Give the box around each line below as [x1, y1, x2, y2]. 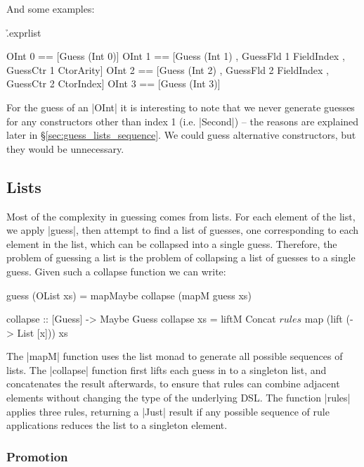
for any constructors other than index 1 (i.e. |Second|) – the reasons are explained [6, 113, 359, 128]
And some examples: [6, 1, 95, 15]
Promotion [6, 447, 68, 465]
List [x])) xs [17, 325, 68, 340]
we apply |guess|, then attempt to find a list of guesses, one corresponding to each [6, 223, 359, 237]
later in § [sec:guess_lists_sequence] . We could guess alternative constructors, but [6, 127, 356, 142]
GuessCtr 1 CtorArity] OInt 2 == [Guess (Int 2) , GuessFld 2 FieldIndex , [6, 62, 329, 77]
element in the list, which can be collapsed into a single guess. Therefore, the [6, 236, 337, 251]
